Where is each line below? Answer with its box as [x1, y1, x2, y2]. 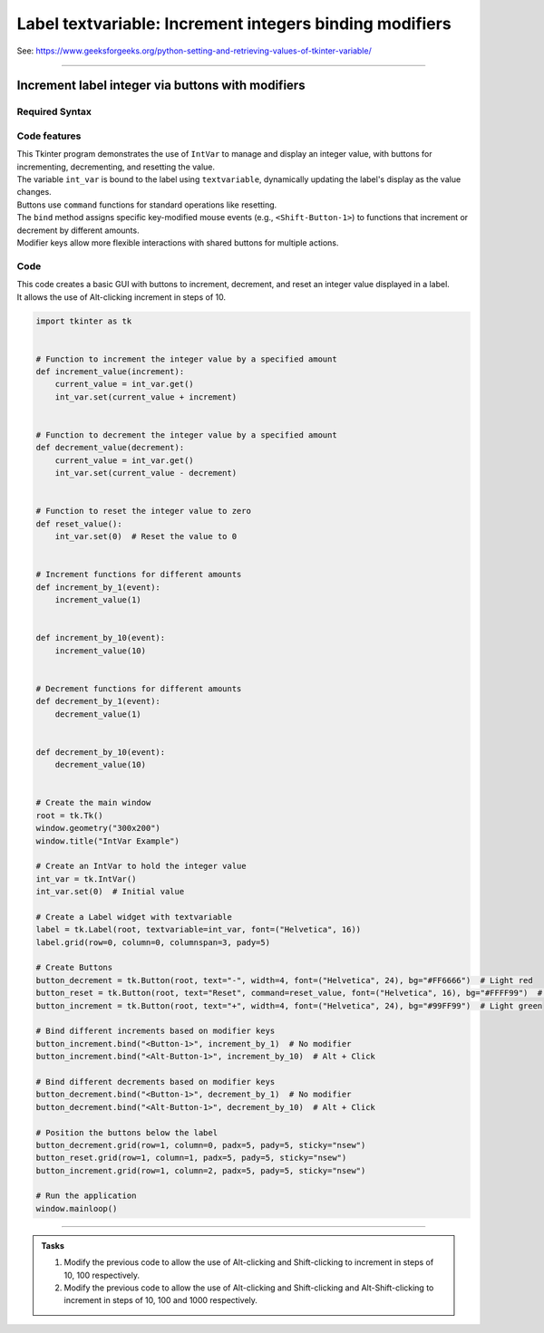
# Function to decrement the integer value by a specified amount [35, 430, 337, 440]
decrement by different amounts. [16, 225, 140, 236]
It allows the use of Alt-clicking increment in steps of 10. [16, 291, 227, 303]
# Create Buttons [35, 962, 113, 973]
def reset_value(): [35, 518, 122, 529]
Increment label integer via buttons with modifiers [16, 78, 306, 93]
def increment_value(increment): [35, 367, 185, 377]
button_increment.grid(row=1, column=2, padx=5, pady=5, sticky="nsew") [35, 1165, 366, 1175]
